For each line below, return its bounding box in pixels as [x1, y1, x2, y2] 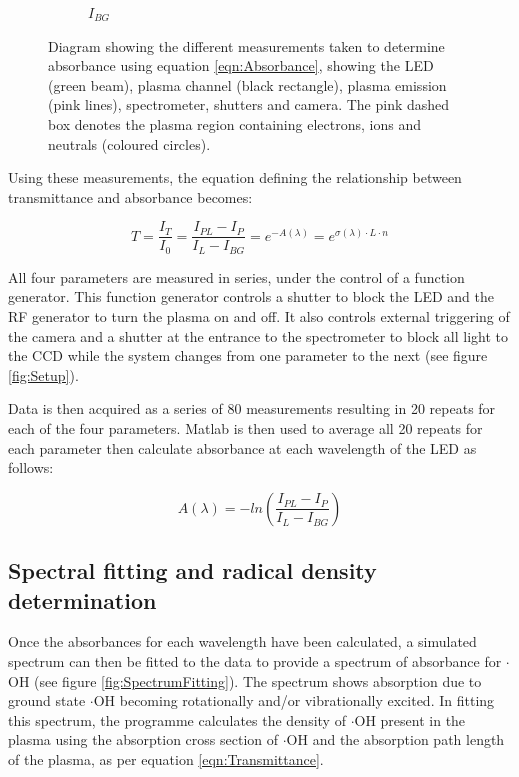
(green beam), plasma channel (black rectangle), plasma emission [48, 74, 447, 95]
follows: [8, 457, 54, 478]
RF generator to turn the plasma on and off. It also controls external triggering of [8, 306, 510, 327]
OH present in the [354, 709, 466, 730]
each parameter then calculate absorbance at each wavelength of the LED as [8, 437, 477, 458]
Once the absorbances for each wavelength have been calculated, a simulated [8, 631, 477, 652]
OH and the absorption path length [286, 729, 505, 750]
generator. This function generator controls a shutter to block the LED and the [8, 286, 495, 307]
